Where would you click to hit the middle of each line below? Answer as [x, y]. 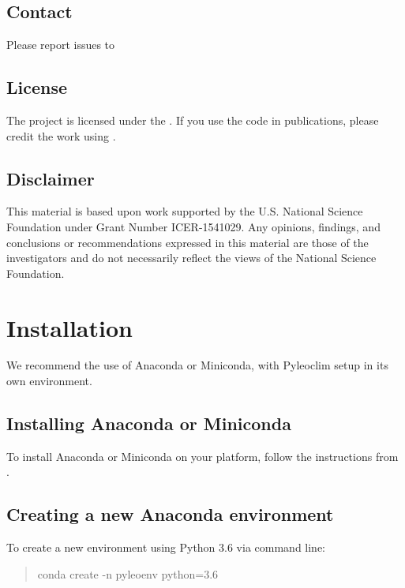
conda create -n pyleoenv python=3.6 [128, 573]
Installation [69, 327]
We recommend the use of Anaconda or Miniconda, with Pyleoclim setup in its [197, 365]
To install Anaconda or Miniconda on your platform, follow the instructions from [202, 456]
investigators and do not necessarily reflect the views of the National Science [191, 258]
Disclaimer [51, 178]
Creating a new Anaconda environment [170, 514]
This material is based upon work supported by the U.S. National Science [185, 211]
